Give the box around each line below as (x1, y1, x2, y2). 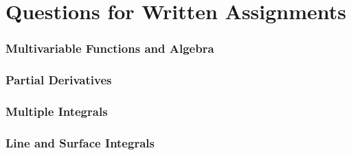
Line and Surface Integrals (5, 134, 155, 151)
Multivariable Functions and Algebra (5, 40, 214, 57)
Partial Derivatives (5, 71, 112, 88)
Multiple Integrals (5, 102, 108, 119)
